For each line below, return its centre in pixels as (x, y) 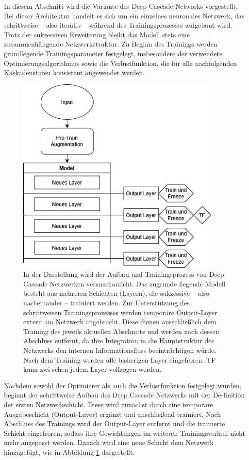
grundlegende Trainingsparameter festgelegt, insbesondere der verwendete (113, 53)
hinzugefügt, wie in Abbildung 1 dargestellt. (69, 452)
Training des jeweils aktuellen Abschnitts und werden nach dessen (121, 331)
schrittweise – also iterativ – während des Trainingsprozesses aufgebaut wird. (118, 25)
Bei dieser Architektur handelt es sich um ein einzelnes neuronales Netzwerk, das (124, 15)
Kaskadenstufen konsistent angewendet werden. (75, 72)
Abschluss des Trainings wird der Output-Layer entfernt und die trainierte (115, 423)
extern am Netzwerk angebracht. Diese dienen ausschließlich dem (120, 322)
